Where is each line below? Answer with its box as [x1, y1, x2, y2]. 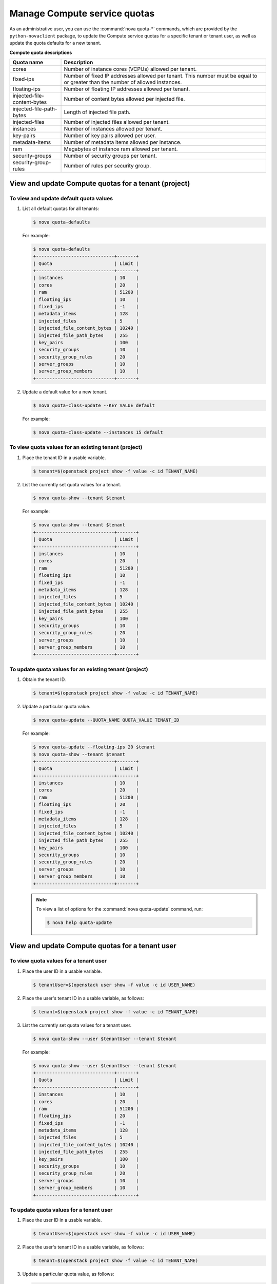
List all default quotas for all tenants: [22, 205, 100, 212]
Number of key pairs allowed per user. [64, 132, 156, 139]
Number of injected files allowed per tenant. [64, 119, 170, 126]
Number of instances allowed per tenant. [64, 125, 163, 133]
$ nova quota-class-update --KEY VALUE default [33, 402, 155, 408]
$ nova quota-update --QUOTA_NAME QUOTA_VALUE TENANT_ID [33, 717, 180, 723]
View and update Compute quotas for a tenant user [9, 941, 176, 950]
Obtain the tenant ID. [22, 676, 66, 683]
